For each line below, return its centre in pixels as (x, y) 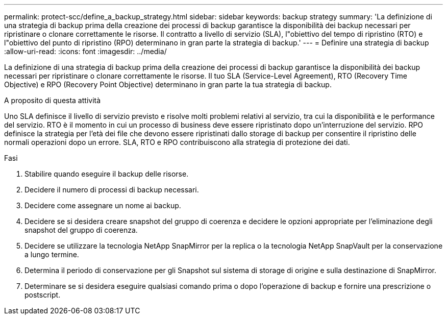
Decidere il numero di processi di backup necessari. (112, 190)
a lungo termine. (52, 254)
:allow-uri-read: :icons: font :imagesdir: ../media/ (85, 51)
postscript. (43, 295)
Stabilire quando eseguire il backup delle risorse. (107, 174)
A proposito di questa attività (53, 100)
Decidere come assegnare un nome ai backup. (103, 205)
